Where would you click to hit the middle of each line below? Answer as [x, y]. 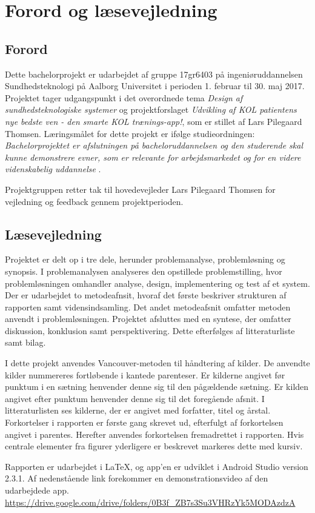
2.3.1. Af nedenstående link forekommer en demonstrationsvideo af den [137, 478]
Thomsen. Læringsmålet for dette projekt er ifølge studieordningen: [130, 133]
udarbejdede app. [37, 490]
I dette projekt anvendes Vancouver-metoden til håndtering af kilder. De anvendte [157, 363]
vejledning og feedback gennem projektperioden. [94, 201]
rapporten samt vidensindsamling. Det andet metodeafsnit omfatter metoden [148, 307]
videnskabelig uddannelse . [53, 169]
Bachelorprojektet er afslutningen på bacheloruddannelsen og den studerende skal [154, 145]
